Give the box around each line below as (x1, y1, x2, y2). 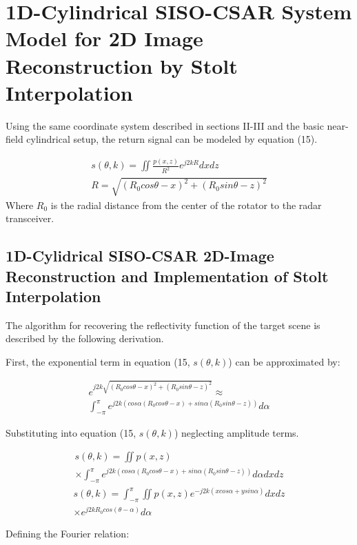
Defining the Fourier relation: (6, 526, 130, 541)
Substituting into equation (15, (6, 425, 136, 439)
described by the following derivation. (6, 331, 164, 346)
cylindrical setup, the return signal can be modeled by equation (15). (26, 132, 318, 146)
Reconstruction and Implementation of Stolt (6, 265, 329, 286)
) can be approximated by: (228, 355, 340, 369)
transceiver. (6, 211, 54, 226)
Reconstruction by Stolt (6, 51, 238, 79)
